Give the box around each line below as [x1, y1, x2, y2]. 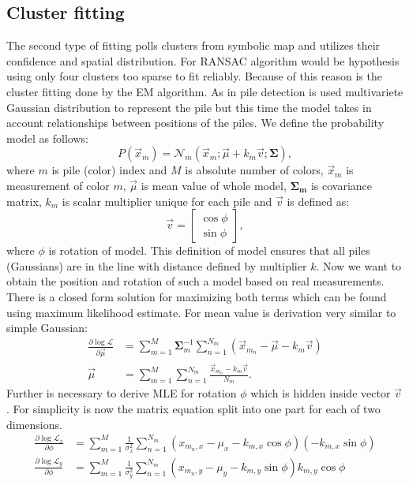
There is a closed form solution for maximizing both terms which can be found [6, 288, 387, 304]
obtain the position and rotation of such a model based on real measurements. [6, 273, 385, 289]
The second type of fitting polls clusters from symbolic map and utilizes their [6, 37, 381, 54]
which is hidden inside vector [250, 385, 391, 401]
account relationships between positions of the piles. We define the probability [6, 114, 385, 131]
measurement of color [6, 177, 110, 193]
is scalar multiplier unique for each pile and [62, 192, 272, 209]
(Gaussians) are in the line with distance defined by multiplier [6, 257, 307, 274]
